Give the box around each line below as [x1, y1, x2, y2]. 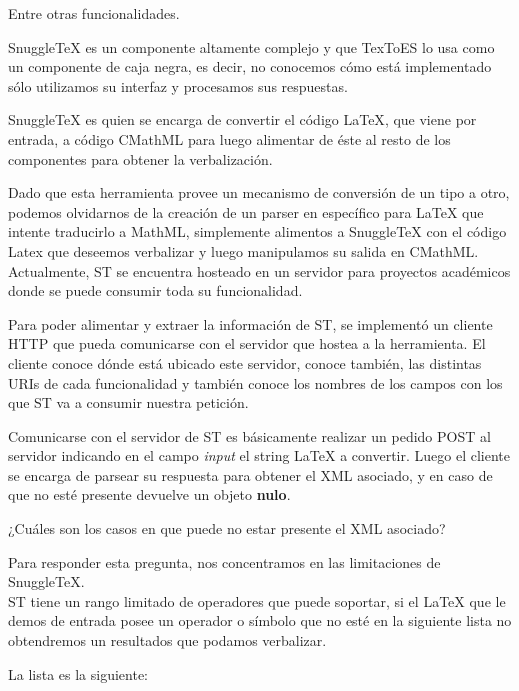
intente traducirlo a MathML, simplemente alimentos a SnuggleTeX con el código [8, 221, 507, 242]
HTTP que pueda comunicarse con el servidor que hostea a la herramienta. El [8, 333, 486, 354]
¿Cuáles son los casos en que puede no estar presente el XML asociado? [8, 518, 446, 539]
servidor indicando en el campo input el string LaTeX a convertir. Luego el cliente [8, 445, 510, 466]
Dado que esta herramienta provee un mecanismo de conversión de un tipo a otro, [8, 182, 510, 203]
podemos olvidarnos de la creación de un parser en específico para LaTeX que [8, 201, 484, 222]
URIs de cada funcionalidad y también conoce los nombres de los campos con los [8, 372, 503, 393]
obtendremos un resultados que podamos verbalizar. [8, 630, 327, 651]
